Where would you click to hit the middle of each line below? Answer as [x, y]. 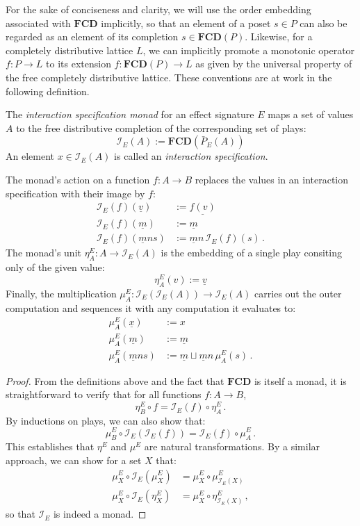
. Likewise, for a [279, 36]
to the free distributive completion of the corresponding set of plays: [161, 128]
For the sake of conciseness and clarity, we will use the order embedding [158, 9]
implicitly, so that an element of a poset [186, 23]
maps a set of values [311, 114]
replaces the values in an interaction [272, 179]
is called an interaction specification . [191, 156]
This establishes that [50, 446]
